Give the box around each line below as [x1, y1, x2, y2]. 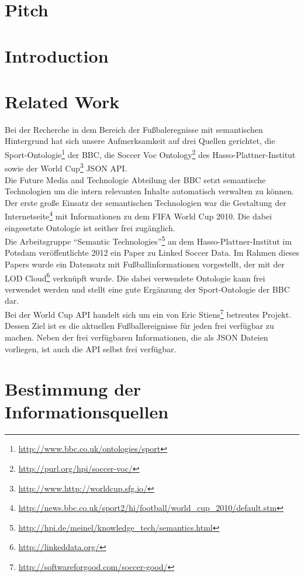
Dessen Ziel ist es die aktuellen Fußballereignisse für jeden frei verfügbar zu [5, 320, 274, 332]
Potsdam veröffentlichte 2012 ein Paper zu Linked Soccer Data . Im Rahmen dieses [5, 246, 299, 259]
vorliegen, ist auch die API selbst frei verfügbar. [5, 342, 177, 355]
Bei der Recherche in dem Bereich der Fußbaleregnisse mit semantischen [5, 123, 263, 135]
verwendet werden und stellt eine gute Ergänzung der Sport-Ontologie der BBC [5, 283, 290, 295]
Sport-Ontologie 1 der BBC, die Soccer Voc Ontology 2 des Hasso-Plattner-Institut [5, 147, 296, 160]
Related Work [5, 89, 120, 113]
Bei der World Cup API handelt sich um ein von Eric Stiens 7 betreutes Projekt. [5, 307, 292, 320]
